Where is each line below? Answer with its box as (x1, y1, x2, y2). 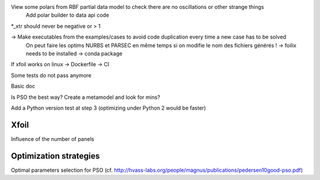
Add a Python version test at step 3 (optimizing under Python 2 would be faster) (11, 104, 206, 111)
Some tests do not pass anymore (11, 72, 92, 79)
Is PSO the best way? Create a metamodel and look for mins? (11, 94, 161, 101)
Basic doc (11, 83, 36, 90)
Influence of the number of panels (11, 135, 94, 142)
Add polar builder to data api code (25, 12, 110, 19)
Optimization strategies (11, 151, 100, 161)
